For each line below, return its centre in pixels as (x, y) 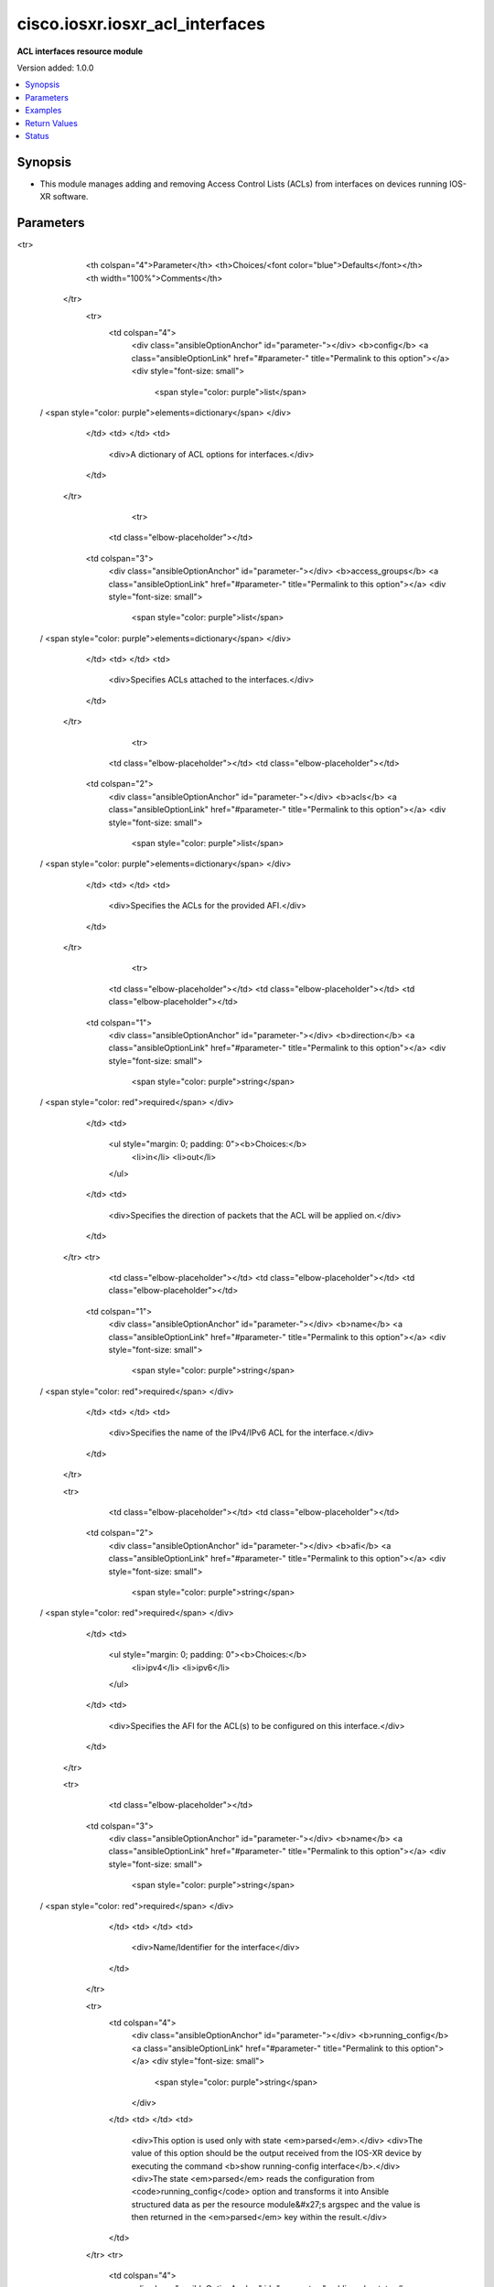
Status (37, 135)
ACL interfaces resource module (80, 51)
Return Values (51, 123)
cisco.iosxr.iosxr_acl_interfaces (141, 24)
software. (70, 197)
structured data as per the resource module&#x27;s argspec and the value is (276, 2204)
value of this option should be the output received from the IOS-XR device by (277, 2153)
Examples (43, 111)
